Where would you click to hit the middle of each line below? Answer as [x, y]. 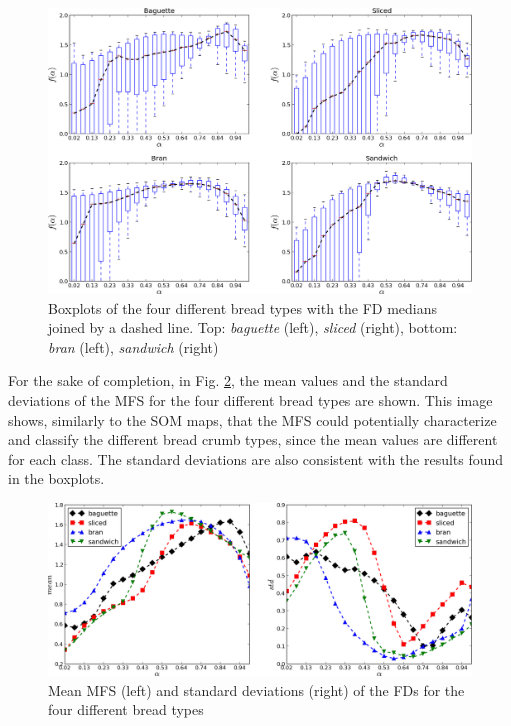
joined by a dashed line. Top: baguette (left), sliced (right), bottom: [253, 327]
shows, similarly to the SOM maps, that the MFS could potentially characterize [252, 419]
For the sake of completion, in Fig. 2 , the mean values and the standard [228, 380]
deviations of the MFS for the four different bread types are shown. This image [250, 400]
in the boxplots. [56, 478]
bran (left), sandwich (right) [133, 346]
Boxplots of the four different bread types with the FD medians [243, 307]
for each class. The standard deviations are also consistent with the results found [256, 458]
